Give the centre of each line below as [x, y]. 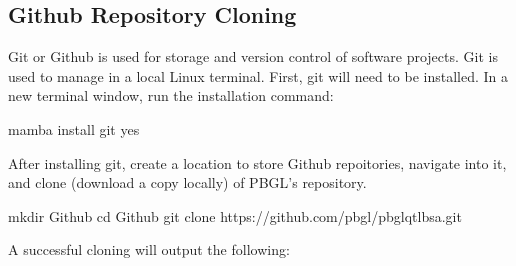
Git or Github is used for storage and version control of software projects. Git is [253, 56]
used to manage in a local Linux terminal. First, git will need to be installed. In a [258, 75]
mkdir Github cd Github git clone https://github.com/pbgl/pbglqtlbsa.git [235, 215]
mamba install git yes [74, 128]
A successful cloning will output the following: [149, 249]
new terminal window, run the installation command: [171, 95]
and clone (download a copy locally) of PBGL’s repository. [187, 182]
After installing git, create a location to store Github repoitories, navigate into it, [257, 162]
